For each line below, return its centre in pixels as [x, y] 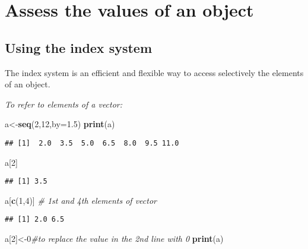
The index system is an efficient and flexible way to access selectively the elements [154, 72]
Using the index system [79, 47]
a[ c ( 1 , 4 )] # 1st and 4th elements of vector [81, 200]
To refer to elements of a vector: [64, 104]
